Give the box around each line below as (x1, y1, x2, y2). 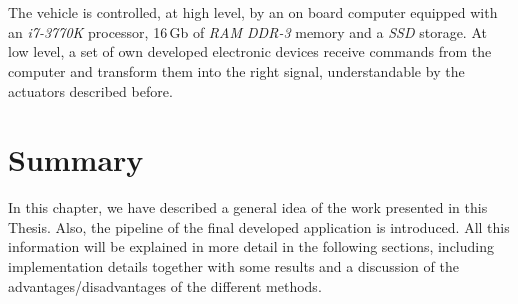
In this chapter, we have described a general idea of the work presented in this (8, 197, 488, 218)
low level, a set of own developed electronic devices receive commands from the (8, 41, 492, 62)
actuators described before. (8, 80, 173, 101)
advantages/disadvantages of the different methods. (8, 275, 322, 296)
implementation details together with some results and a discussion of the (8, 256, 459, 277)
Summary (8, 139, 144, 180)
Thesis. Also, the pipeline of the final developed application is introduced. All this (8, 216, 510, 237)
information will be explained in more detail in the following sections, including (8, 236, 495, 257)
